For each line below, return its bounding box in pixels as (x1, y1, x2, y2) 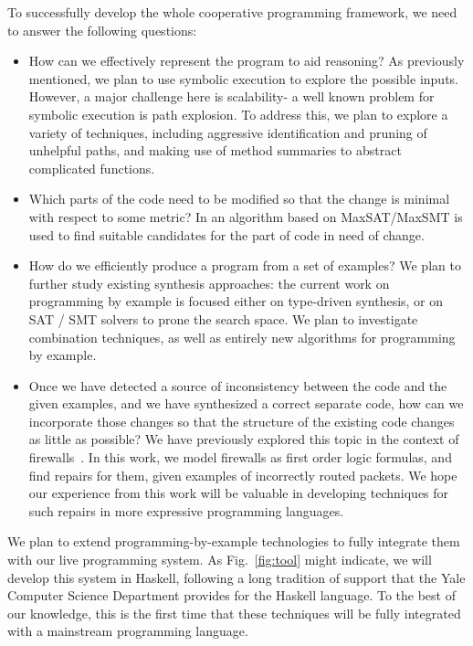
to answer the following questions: (7, 20, 197, 39)
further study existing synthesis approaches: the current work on (28, 273, 390, 292)
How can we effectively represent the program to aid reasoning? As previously (28, 51, 465, 70)
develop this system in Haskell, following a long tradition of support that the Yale (7, 567, 466, 587)
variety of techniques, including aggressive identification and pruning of (28, 122, 427, 142)
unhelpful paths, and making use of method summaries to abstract (28, 141, 402, 160)
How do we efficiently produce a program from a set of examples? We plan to (28, 256, 461, 275)
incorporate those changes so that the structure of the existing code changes (28, 411, 455, 430)
